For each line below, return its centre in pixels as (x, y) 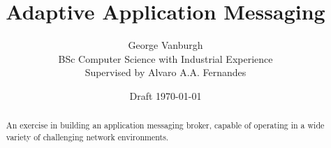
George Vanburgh (165, 45)
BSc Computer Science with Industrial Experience (165, 58)
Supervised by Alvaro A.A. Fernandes (165, 72)
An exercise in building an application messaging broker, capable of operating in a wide (165, 125)
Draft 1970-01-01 (165, 95)
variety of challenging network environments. (87, 136)
